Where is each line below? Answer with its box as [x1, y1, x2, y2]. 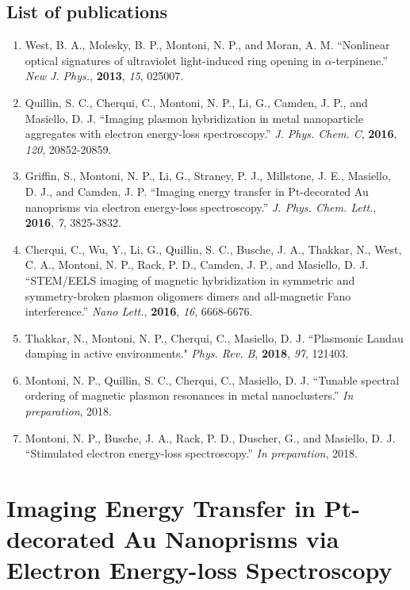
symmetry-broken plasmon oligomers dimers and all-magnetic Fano [25, 287, 351, 304]
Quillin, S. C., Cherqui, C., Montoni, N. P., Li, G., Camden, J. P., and [25, 94, 368, 110]
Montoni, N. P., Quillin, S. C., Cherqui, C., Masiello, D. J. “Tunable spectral [25, 371, 400, 388]
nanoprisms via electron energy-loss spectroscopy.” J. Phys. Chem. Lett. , [25, 198, 377, 215]
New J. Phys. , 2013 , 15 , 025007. [25, 67, 184, 84]
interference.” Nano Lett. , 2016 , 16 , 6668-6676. [25, 303, 253, 320]
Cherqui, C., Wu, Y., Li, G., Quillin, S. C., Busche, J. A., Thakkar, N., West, [25, 240, 402, 257]
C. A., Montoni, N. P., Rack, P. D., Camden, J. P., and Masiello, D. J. [25, 256, 369, 273]
